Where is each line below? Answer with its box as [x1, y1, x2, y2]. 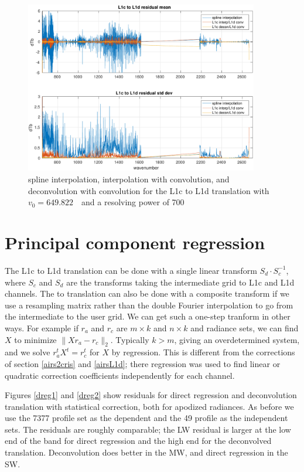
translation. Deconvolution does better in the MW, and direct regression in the [5, 446, 288, 459]
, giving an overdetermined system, [174, 333, 300, 345]
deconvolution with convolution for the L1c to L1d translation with [28, 184, 269, 196]
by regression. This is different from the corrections [111, 346, 295, 358]
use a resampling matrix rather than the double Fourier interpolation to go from [5, 298, 293, 311]
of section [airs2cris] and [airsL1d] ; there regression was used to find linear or [5, 357, 281, 369]
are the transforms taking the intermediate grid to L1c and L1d [66, 276, 295, 288]
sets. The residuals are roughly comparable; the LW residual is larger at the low [5, 423, 291, 435]
